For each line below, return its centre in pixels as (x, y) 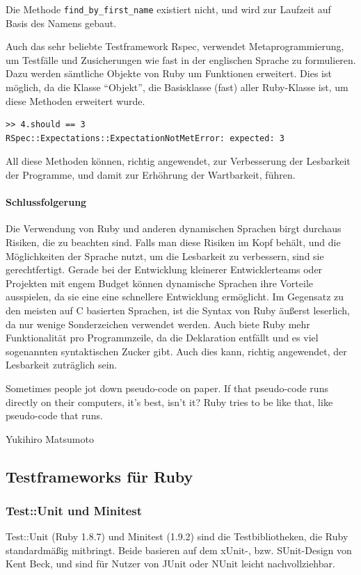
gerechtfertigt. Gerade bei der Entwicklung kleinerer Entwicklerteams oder (164, 269)
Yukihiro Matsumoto (50, 438)
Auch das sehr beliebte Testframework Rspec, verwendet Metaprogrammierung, (175, 46)
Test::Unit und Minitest (74, 510)
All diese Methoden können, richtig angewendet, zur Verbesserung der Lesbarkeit (178, 161)
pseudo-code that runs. (54, 415)
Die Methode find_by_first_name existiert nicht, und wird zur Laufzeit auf (168, 9)
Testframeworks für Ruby (99, 476)
